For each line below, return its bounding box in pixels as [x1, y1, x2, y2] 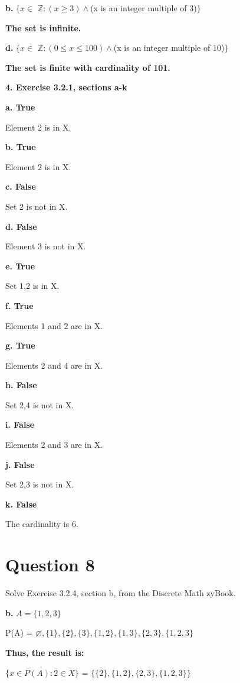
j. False [5, 458, 35, 470]
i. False [5, 418, 35, 431]
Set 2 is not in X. [5, 200, 68, 212]
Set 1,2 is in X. [5, 279, 60, 292]
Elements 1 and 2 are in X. [5, 319, 103, 331]
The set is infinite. [5, 21, 81, 34]
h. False [5, 379, 37, 391]
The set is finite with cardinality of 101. [5, 61, 170, 73]
